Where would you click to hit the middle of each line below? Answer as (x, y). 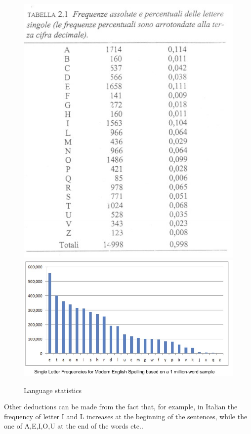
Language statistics (53, 390)
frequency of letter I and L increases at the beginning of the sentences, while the (126, 416)
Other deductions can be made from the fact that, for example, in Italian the (121, 407)
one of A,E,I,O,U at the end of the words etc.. (74, 426)
